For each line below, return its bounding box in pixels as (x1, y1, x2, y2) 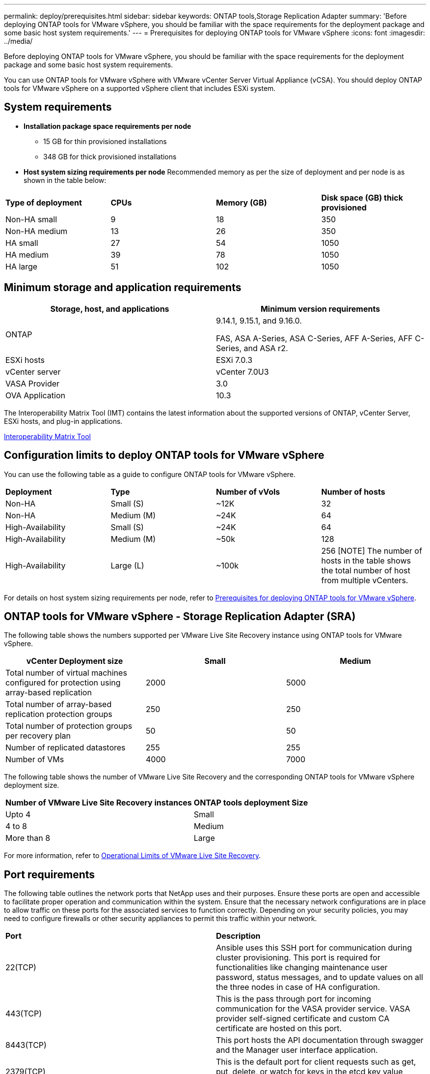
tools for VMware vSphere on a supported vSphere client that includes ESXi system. (4, 84, 276, 92)
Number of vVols (216, 486, 280, 497)
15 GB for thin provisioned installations (43, 137, 167, 146)
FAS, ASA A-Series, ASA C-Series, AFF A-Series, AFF (216, 333, 413, 343)
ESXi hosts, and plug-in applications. (4, 417, 123, 425)
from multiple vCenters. (321, 575, 408, 585)
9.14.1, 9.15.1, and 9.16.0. (216, 315, 302, 326)
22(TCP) (5, 962, 36, 973)
